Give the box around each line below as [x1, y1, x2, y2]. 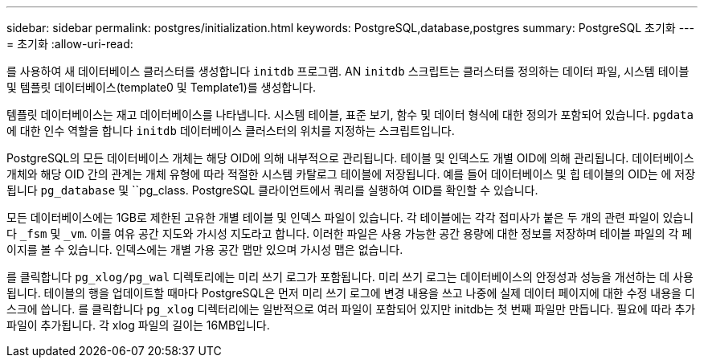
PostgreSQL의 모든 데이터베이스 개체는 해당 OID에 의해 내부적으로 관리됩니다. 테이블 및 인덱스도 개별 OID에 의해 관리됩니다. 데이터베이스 [6, 151, 694, 165]
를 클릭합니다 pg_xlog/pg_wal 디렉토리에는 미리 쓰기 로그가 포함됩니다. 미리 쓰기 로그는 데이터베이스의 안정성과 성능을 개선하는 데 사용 [6, 270, 694, 284]
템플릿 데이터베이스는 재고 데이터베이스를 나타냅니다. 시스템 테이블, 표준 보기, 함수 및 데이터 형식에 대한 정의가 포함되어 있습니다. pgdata [6, 108, 694, 121]
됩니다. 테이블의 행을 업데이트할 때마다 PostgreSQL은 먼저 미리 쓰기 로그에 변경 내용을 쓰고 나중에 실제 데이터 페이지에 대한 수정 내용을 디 [6, 286, 695, 300]
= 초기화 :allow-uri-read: [6, 37, 133, 51]
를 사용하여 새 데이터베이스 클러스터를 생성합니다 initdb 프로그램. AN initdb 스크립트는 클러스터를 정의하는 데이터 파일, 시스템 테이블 [6, 64, 690, 78]
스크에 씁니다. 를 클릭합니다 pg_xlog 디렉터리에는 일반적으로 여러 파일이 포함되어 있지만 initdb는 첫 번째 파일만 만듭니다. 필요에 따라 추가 [6, 302, 696, 316]
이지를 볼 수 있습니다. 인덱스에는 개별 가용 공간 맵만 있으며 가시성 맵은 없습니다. [6, 243, 403, 256]
